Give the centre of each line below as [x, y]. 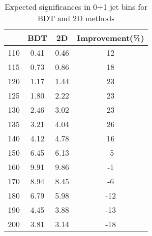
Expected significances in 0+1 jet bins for [76, 7]
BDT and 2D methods [76, 18]
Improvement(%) [111, 38]
